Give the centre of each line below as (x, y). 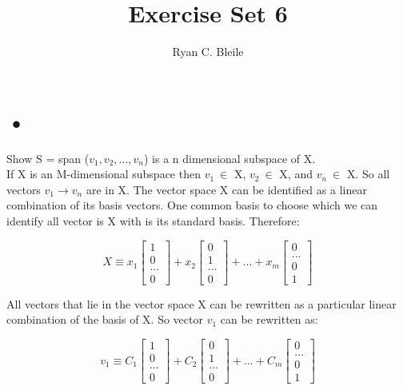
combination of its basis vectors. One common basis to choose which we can (192, 205)
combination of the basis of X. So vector (105, 319)
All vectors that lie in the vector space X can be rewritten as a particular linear (201, 303)
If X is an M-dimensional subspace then (104, 174)
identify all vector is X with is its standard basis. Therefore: (153, 221)
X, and (296, 174)
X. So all (368, 174)
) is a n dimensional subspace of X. (230, 158)
